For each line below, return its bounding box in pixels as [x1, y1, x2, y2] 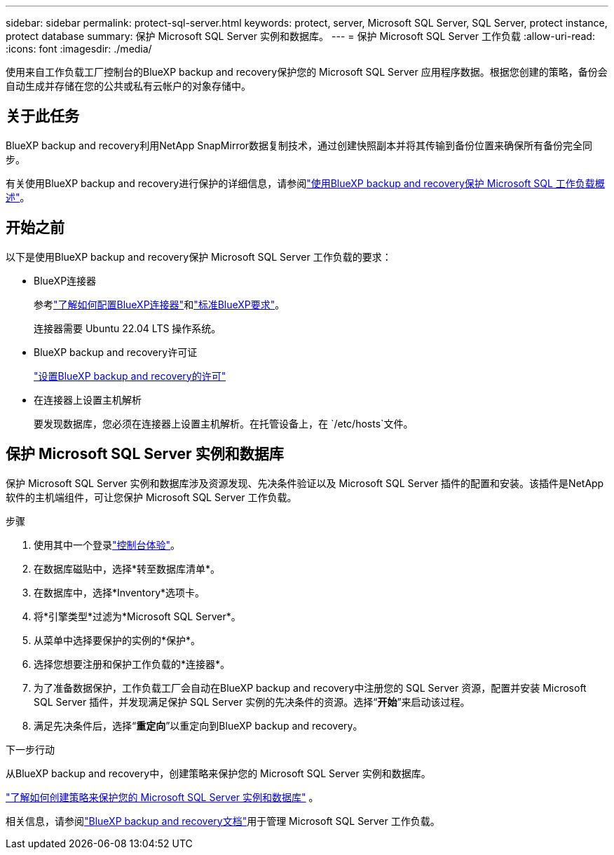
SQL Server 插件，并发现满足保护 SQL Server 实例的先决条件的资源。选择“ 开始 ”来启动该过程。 [34, 695, 470, 708]
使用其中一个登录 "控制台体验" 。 [34, 538, 181, 551]
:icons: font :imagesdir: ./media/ [6, 43, 152, 55]
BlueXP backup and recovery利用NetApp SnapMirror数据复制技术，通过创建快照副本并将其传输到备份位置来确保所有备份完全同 [6, 139, 593, 151]
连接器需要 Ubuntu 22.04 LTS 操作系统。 [34, 322, 221, 334]
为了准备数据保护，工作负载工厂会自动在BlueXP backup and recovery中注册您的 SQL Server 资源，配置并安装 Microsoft [34, 681, 587, 694]
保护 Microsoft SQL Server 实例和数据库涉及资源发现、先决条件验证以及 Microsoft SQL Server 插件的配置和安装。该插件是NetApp [6, 477, 604, 489]
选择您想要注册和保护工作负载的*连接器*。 [34, 657, 231, 670]
